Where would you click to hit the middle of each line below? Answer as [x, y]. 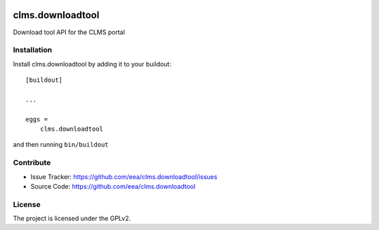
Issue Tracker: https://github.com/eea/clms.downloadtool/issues [124, 177]
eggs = [37, 119]
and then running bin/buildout [61, 145]
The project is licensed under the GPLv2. [72, 218]
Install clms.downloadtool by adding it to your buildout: [92, 64]
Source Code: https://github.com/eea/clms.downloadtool [113, 186]
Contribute [32, 163]
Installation [33, 50]
